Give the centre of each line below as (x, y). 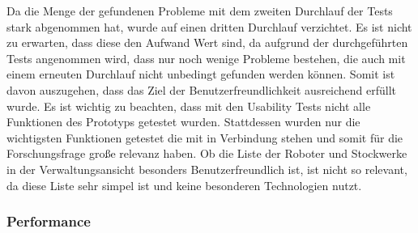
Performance (49, 221)
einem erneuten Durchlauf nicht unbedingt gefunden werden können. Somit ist (201, 74)
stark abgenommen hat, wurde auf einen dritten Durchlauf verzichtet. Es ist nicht (209, 26)
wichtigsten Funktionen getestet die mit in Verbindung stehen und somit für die (205, 137)
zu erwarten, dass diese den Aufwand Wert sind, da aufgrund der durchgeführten (207, 42)
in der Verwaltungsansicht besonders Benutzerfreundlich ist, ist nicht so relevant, (207, 169)
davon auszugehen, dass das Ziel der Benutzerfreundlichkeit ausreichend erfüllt (202, 89)
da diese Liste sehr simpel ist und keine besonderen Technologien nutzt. (184, 185)
